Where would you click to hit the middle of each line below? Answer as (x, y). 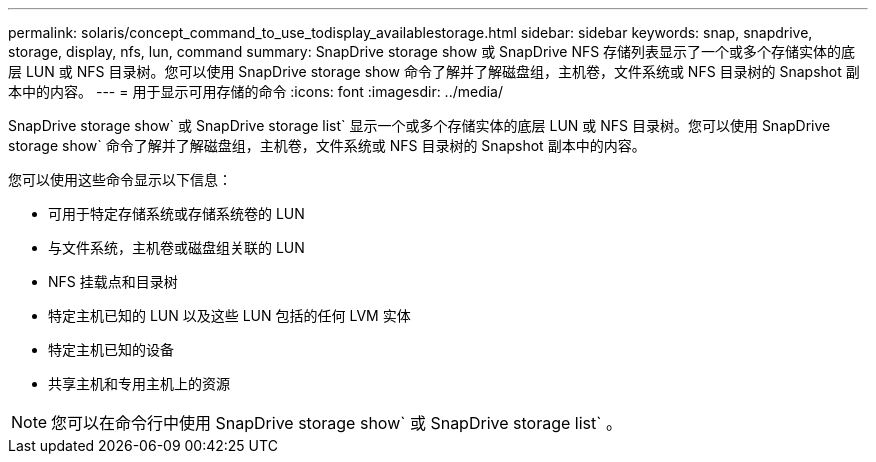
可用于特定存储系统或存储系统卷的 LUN (176, 213)
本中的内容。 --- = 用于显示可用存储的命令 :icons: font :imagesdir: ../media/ (256, 91)
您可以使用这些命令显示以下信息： (120, 179)
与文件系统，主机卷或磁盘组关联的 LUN (176, 247)
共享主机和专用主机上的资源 (139, 383)
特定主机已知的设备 (111, 349)
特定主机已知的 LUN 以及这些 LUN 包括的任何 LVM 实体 (229, 315)
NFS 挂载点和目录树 (113, 281)
